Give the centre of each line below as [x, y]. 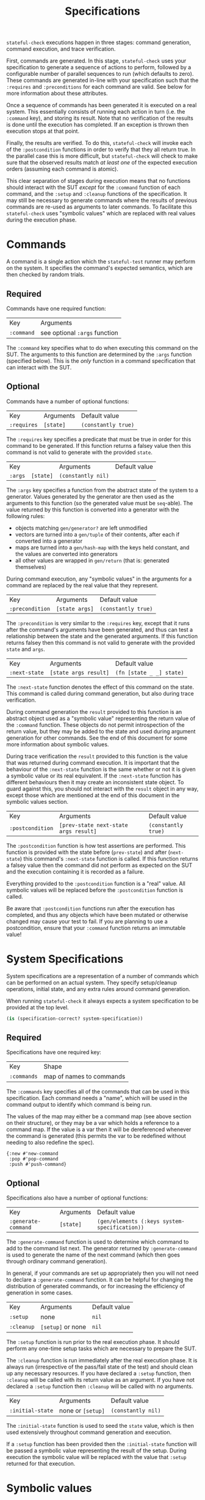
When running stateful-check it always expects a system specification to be [103, 1001]
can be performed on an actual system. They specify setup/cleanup [92, 982]
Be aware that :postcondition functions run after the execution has [91, 908]
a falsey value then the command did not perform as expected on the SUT [99, 865]
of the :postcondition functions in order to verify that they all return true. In [101, 150]
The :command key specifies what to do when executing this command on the [102, 347]
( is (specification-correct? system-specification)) [75, 1019]
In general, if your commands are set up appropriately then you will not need [103, 1273]
